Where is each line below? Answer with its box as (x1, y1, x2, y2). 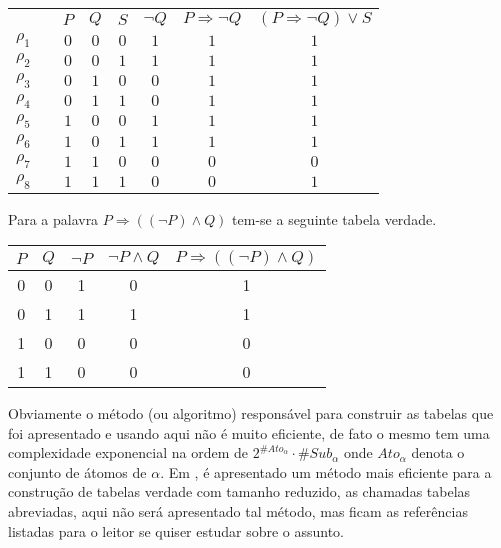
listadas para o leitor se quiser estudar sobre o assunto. (8, 520, 345, 541)
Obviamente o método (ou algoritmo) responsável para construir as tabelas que (8, 403, 494, 424)
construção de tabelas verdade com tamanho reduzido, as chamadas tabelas (8, 481, 471, 502)
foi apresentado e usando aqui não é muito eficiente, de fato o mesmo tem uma (8, 422, 490, 443)
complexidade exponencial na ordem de (8, 442, 248, 463)
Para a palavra (8, 208, 99, 229)
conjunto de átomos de (8, 461, 147, 482)
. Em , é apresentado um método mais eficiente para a (160, 461, 492, 482)
